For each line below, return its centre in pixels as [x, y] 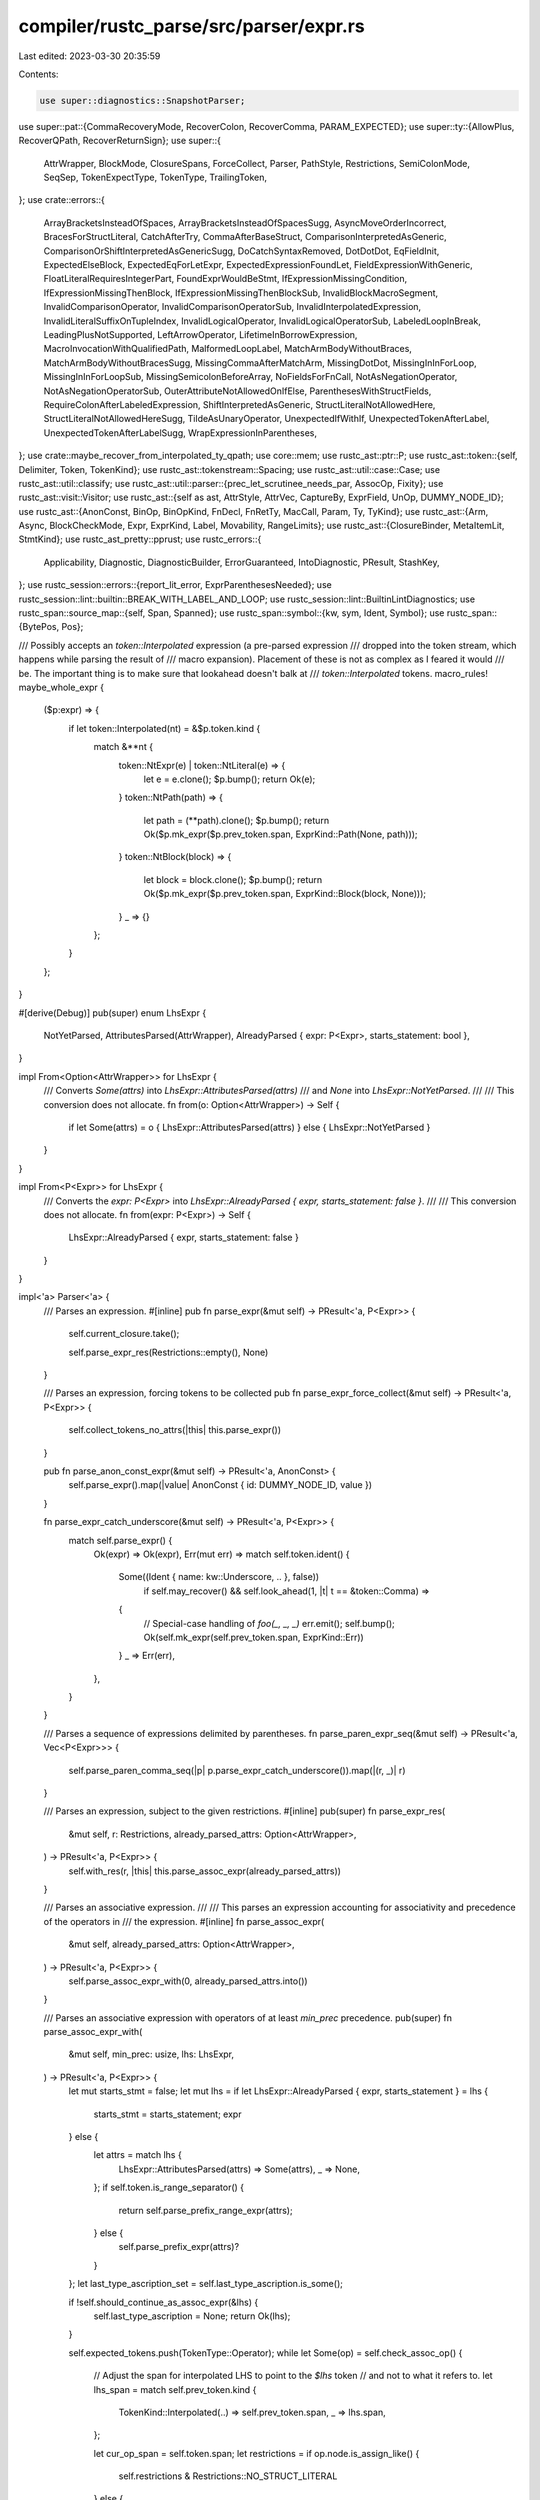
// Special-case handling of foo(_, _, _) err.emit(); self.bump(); [269, 1623]
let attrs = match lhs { [137, 2155]
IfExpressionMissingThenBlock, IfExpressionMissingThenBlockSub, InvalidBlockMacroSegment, [241, 292]
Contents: [38, 74]
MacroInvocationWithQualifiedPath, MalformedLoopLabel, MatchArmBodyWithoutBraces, [227, 349]
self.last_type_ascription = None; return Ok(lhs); [192, 2316]
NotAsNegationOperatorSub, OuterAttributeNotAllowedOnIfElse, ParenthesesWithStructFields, [237, 391]
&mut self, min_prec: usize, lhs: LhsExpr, [151, 2054]
